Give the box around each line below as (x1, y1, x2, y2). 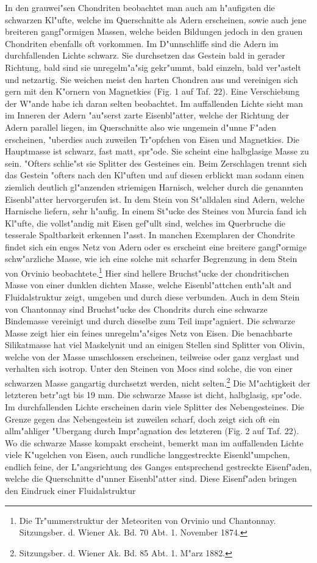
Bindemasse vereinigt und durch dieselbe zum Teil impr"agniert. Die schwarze (5, 314, 295, 327)
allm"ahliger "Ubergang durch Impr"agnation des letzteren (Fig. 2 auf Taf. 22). (5, 424, 299, 437)
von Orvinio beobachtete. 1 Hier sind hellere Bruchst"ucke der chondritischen (5, 265, 289, 279)
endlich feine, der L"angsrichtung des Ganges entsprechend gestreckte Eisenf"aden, (5, 460, 312, 473)
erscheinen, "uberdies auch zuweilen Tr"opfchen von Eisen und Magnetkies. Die (5, 133, 300, 145)
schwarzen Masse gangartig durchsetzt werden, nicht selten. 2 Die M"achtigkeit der (5, 375, 311, 389)
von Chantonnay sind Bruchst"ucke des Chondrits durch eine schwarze (5, 302, 268, 315)
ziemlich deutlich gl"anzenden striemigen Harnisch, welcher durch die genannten (5, 180, 304, 193)
